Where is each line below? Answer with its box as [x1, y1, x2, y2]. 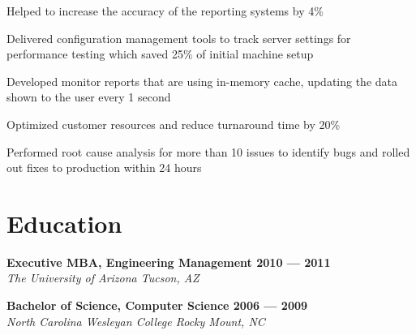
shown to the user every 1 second [6, 88, 171, 105]
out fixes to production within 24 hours [6, 159, 202, 176]
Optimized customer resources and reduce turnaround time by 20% [6, 115, 341, 132]
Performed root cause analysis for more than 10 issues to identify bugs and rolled [6, 143, 410, 160]
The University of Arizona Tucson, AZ [6, 269, 199, 286]
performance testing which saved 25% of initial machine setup [6, 45, 314, 62]
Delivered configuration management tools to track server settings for [6, 29, 351, 46]
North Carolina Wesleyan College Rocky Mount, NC [6, 312, 265, 329]
